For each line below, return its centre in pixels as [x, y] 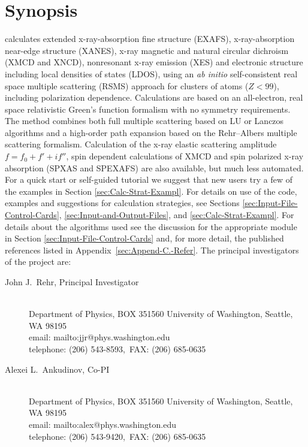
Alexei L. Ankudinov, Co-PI [57, 369]
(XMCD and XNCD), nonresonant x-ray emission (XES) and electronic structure [154, 62]
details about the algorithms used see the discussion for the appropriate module [151, 226]
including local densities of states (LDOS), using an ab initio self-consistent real [151, 73]
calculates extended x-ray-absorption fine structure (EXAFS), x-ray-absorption [150, 39]
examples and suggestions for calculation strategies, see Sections [122, 203]
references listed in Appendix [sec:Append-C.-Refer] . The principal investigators [152, 250]
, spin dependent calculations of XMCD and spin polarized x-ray [185, 156]
